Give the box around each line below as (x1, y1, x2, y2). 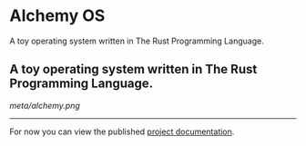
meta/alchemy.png (9, 100, 80, 111)
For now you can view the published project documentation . (9, 126, 235, 137)
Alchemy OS (9, 5, 106, 26)
